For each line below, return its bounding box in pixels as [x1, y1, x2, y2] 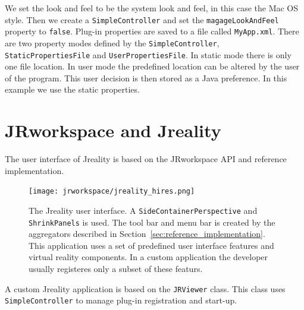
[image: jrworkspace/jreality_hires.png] [29, 187, 195, 196]
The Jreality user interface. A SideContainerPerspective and [29, 204, 258, 216]
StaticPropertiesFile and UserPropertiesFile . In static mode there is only [5, 48, 292, 61]
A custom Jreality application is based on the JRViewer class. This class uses [5, 282, 286, 295]
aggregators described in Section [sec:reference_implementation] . [29, 227, 265, 240]
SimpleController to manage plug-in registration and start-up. [5, 294, 237, 306]
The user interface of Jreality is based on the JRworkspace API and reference [5, 153, 287, 165]
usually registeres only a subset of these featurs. [29, 262, 203, 275]
